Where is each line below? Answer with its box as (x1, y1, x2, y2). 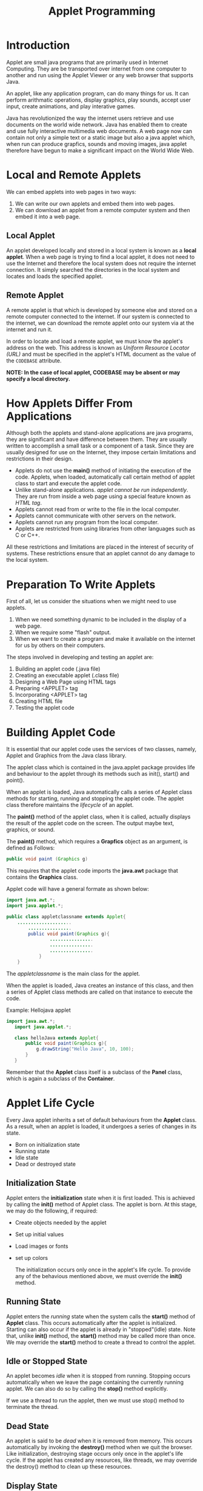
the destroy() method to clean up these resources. (6, 1463, 132, 1470)
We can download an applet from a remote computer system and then (15, 206, 190, 213)
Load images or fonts (15, 1242, 68, 1250)
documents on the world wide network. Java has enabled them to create (6, 120, 188, 128)
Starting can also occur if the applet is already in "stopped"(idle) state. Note (6, 1326, 196, 1333)
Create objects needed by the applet (15, 1219, 107, 1226)
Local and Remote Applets (6, 168, 141, 182)
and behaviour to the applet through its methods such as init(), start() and (6, 770, 190, 778)
